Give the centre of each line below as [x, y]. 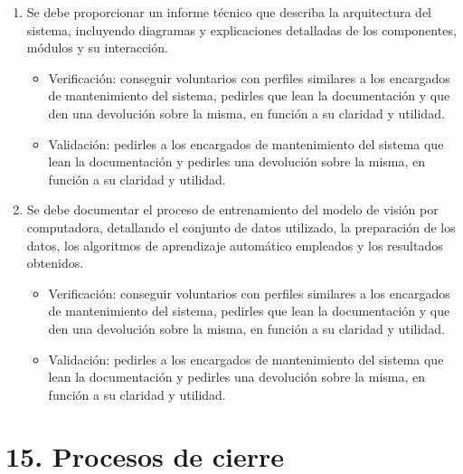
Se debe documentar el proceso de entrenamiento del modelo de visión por [232, 209]
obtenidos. [55, 263]
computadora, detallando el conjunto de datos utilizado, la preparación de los [241, 227]
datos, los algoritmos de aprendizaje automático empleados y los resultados [235, 245]
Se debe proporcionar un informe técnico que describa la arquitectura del [229, 12]
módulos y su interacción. [97, 47]
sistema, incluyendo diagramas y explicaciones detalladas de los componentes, [241, 29]
